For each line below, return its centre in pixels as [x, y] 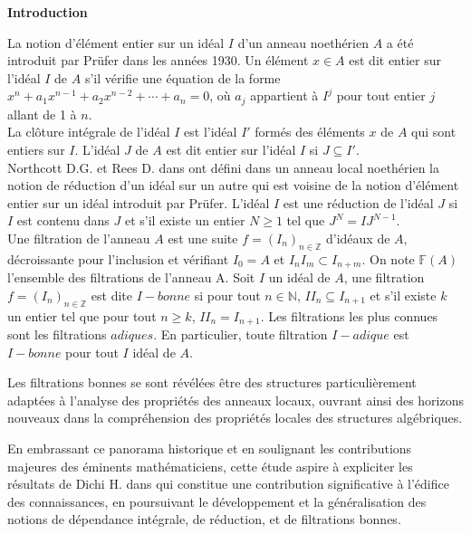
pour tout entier [381, 95]
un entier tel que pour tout [82, 315]
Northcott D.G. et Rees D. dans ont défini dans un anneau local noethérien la [224, 167]
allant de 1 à [42, 114]
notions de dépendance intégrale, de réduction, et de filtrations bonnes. [204, 519]
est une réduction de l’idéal [358, 202]
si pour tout [227, 295]
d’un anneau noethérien [303, 42]
